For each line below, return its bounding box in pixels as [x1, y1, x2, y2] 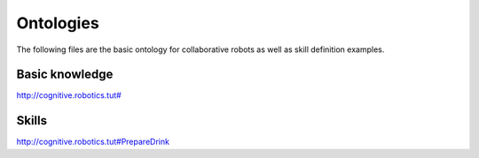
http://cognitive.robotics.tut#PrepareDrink [16, 137, 170, 147]
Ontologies [16, 13, 99, 33]
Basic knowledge [16, 67, 114, 82]
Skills [16, 113, 48, 128]
